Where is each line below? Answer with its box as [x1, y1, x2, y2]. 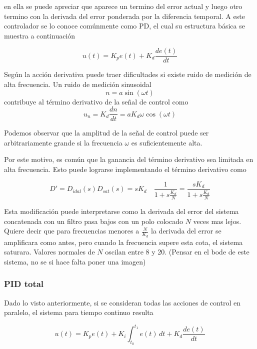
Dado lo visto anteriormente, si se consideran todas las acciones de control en [4, 297, 240, 307]
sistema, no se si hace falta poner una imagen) [4, 256, 146, 266]
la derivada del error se [151, 225, 221, 236]
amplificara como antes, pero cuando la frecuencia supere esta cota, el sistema [4, 236, 243, 247]
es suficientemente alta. [131, 137, 202, 147]
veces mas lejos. [193, 215, 241, 226]
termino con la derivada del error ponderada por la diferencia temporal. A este [4, 10, 245, 21]
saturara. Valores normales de [4, 246, 95, 257]
